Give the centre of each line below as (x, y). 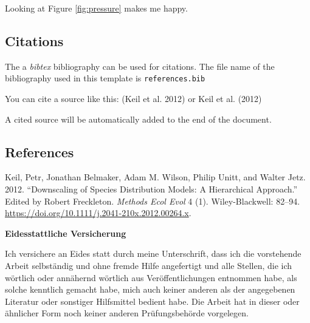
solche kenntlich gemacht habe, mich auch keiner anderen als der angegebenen (150, 289)
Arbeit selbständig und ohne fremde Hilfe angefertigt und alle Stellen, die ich (149, 265)
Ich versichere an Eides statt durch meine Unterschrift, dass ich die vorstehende (153, 253)
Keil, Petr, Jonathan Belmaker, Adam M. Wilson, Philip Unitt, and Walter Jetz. (155, 177)
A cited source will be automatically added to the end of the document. (138, 119)
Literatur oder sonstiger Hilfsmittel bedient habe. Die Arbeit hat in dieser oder (152, 301)
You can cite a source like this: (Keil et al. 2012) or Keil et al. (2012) (133, 99)
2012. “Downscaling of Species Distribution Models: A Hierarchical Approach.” (151, 189)
